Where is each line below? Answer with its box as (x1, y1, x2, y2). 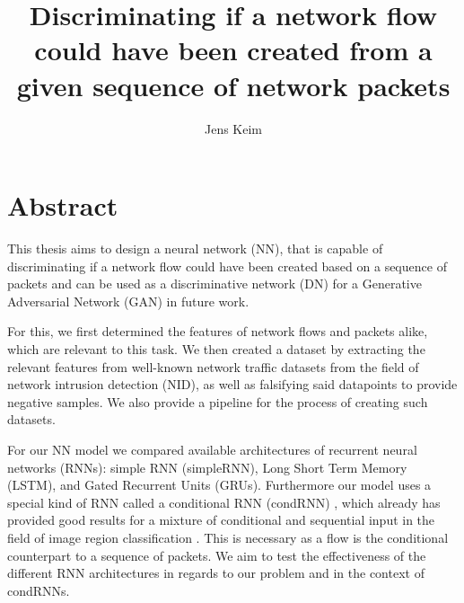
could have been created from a (34, 31, 433, 68)
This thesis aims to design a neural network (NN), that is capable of (7, 239, 383, 258)
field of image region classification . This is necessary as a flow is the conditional (7, 528, 449, 546)
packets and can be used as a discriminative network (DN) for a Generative (7, 274, 422, 293)
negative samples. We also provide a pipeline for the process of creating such (7, 392, 428, 411)
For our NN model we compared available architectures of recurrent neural (7, 439, 417, 458)
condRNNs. (7, 581, 70, 599)
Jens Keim (204, 119, 263, 137)
